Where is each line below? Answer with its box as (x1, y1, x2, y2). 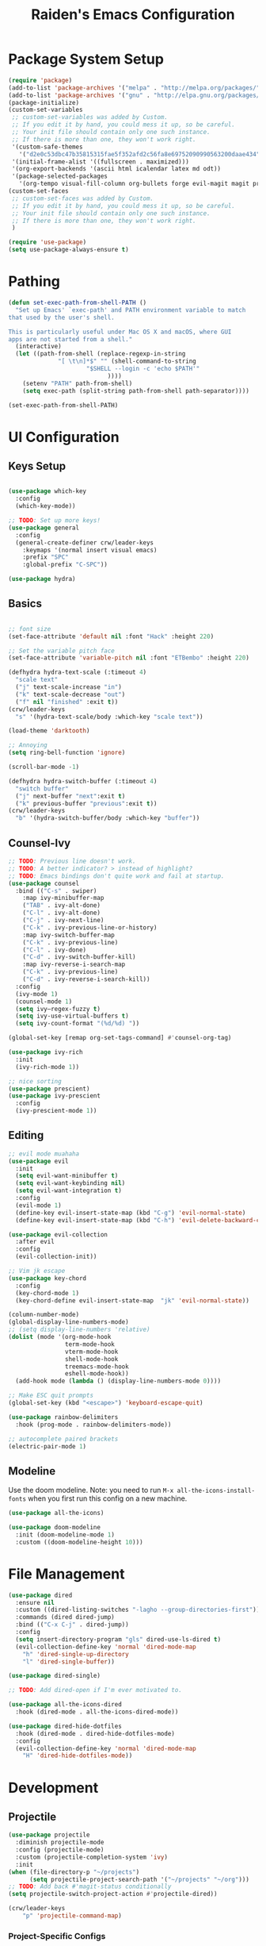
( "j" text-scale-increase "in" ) (15, 683, 123, 691)
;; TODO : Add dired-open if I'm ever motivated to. (8, 1686, 182, 1694)
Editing (8, 1129, 44, 1142)
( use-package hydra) (8, 575, 77, 583)
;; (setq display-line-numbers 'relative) (8, 1325, 150, 1334)
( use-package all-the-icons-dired (8, 1701, 123, 1709)
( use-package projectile (8, 1831, 90, 1839)
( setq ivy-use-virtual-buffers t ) (15, 1012, 129, 1021)
